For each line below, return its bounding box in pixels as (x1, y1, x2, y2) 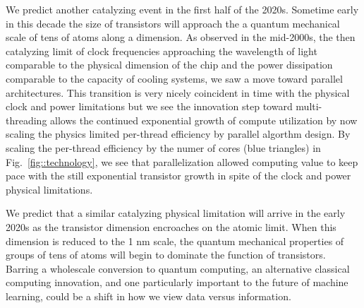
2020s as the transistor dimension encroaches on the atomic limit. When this (6, 219, 336, 234)
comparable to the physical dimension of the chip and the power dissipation (6, 57, 333, 72)
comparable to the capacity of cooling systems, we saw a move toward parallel (6, 71, 343, 85)
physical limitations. (6, 182, 93, 196)
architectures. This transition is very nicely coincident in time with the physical (6, 85, 350, 100)
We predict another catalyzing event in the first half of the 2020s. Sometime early (6, 2, 359, 16)
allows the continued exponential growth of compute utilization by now (50, 112, 358, 127)
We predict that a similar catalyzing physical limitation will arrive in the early (6, 206, 346, 220)
